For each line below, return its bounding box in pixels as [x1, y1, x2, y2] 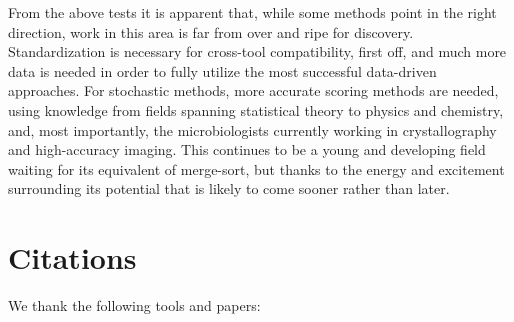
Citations [8, 237, 137, 278]
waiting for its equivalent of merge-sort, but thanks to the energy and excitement [8, 158, 505, 179]
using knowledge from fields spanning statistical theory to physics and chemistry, [8, 99, 504, 120]
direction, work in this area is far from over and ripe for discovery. [8, 21, 414, 42]
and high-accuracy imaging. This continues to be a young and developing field [8, 139, 486, 160]
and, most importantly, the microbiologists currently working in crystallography [8, 119, 497, 140]
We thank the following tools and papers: [8, 295, 261, 316]
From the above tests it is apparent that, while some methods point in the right [8, 2, 497, 22]
